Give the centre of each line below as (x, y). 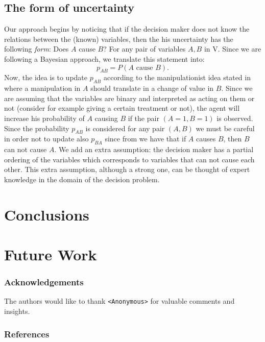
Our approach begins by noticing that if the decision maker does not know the (127, 29)
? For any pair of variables (144, 49)
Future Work (51, 254)
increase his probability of (44, 118)
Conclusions (47, 214)
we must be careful (225, 128)
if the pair (143, 118)
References (27, 334)
